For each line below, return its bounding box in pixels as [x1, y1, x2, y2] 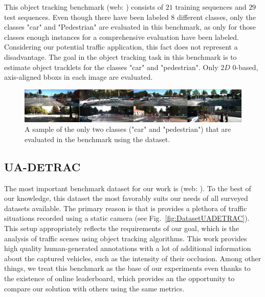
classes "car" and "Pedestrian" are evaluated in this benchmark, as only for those [4, 21, 256, 32]
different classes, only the [176, 11, 256, 22]
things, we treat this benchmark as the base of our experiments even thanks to [4, 263, 251, 273]
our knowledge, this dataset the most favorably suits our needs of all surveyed [4, 193, 248, 203]
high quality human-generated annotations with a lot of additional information [4, 243, 251, 254]
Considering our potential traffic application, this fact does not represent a [4, 41, 238, 52]
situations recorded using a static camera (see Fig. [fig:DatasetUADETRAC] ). [4, 213, 250, 223]
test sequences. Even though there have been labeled [4, 11, 169, 22]
